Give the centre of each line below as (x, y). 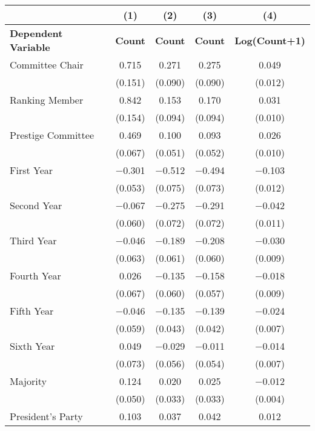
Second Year (36, 205)
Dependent (36, 33)
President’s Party (46, 416)
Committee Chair (47, 65)
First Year (31, 170)
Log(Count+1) (270, 40)
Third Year (33, 240)
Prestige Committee (52, 135)
